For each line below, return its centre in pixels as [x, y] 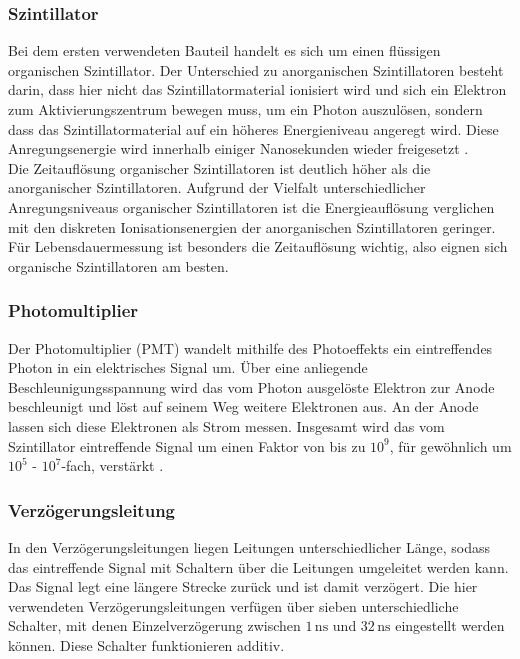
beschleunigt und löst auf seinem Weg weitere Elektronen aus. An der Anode [243, 406]
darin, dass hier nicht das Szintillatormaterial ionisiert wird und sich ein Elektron [257, 89]
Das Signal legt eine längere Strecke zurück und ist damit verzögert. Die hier [243, 586]
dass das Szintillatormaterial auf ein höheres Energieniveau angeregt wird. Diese [253, 128]
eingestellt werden [450, 625]
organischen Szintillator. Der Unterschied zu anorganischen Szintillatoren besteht [256, 69]
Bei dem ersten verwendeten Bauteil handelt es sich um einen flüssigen [224, 50]
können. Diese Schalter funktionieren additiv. [146, 644]
